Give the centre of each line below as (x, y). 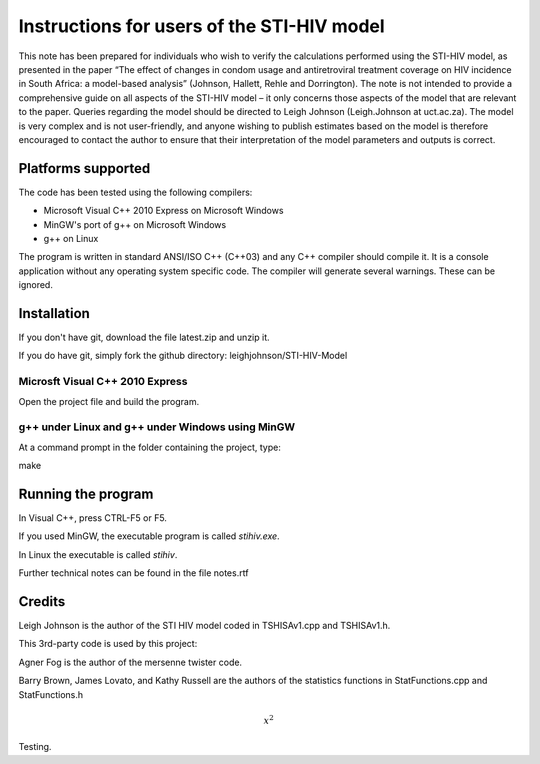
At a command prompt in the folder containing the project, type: (150, 447)
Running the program (86, 493)
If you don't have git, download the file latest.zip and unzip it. (144, 337)
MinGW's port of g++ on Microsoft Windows (135, 224)
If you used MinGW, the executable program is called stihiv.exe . (149, 536)
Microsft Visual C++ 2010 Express (103, 382)
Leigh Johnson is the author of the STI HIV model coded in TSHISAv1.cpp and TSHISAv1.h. (204, 626)
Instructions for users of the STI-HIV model (201, 26)
